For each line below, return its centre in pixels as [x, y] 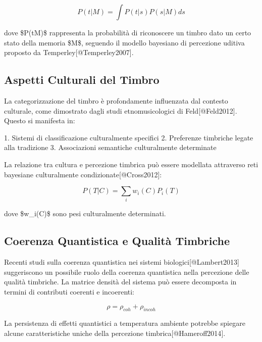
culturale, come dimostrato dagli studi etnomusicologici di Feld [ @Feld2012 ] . [121, 110]
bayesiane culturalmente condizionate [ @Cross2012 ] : [83, 174]
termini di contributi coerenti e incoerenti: [69, 292]
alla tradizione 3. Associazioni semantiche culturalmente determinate [110, 147]
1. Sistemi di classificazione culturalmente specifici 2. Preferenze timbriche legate [129, 137]
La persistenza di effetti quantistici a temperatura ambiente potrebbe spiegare [125, 323]
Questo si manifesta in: [40, 120]
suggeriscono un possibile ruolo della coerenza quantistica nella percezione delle [127, 272]
